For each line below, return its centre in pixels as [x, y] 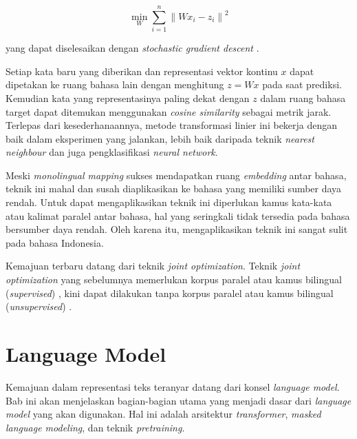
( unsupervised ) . [39, 306]
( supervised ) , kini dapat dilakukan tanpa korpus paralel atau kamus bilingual [170, 293]
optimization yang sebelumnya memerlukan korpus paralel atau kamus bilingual [174, 279]
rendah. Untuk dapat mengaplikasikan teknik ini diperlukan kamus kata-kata [169, 202]
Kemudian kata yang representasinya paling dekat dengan [128, 98]
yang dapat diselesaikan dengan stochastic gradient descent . [132, 48]
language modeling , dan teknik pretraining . [95, 427]
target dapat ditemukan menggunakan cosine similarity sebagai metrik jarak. [169, 111]
